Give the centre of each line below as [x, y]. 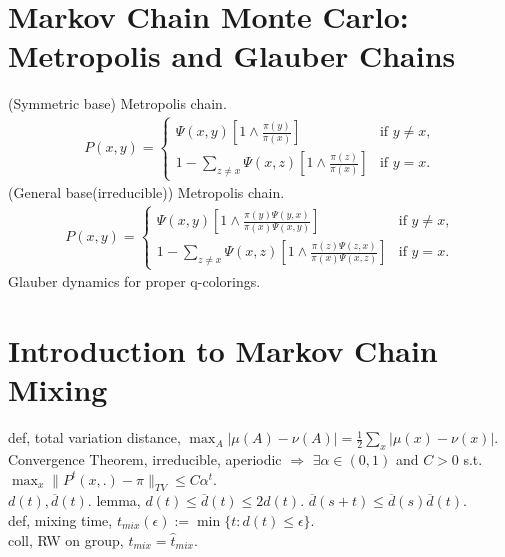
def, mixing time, [60, 520]
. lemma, [114, 500]
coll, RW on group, [66, 539]
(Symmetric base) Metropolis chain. [117, 103]
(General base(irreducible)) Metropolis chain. [146, 192]
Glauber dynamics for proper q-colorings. [134, 281]
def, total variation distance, [94, 437]
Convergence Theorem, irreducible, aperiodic [145, 459]
